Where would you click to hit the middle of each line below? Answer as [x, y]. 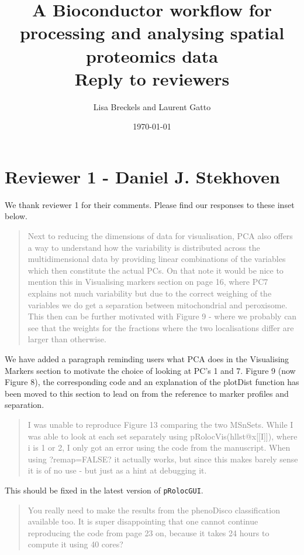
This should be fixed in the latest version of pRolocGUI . [104, 490]
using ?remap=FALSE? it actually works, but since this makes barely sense [163, 459]
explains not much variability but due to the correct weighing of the [150, 293]
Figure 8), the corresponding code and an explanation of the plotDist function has [152, 382]
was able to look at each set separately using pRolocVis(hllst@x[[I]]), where [163, 436]
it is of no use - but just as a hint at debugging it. [117, 470]
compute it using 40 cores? [75, 544]
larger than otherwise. [67, 339]
